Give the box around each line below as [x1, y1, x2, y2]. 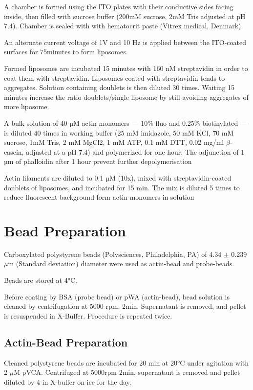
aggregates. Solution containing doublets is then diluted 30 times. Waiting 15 [4, 82, 235, 92]
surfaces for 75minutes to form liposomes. [4, 46, 128, 57]
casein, [4, 146, 24, 157]
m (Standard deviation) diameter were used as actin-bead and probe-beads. [8, 258, 234, 269]
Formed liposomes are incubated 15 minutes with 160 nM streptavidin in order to [4, 63, 248, 73]
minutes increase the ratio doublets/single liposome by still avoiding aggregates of [4, 92, 249, 102]
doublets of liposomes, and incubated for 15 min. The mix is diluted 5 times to [4, 182, 240, 192]
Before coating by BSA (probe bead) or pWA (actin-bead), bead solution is [4, 291, 230, 301]
